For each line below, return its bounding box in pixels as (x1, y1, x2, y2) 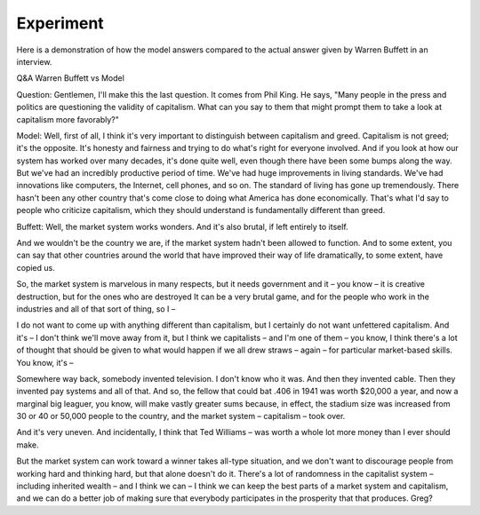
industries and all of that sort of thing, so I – (16, 303, 176, 314)
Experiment (16, 13, 104, 33)
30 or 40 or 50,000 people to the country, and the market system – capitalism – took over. (16, 411, 346, 422)
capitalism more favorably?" (16, 114, 119, 124)
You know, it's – (16, 357, 75, 368)
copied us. (16, 262, 55, 273)
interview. (16, 56, 52, 67)
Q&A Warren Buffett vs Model (16, 73, 124, 83)
